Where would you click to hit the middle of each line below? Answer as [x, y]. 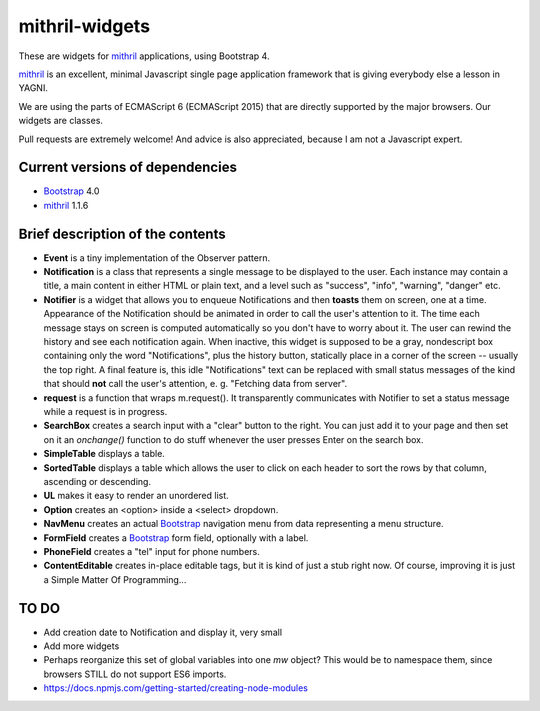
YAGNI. [33, 88]
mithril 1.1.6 [66, 205]
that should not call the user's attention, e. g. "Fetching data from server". [195, 384]
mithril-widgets [84, 26]
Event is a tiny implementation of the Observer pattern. [156, 257]
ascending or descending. [97, 481]
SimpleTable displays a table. [104, 454]
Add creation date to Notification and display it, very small [163, 632]
